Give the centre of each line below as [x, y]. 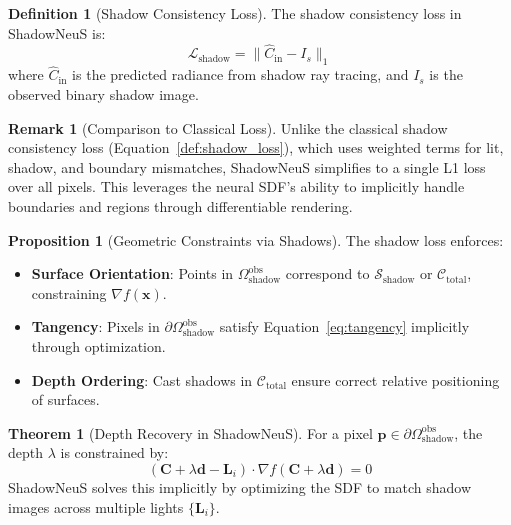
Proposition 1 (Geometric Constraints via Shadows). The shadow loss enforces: [256, 239]
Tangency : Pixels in [95, 326]
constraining [69, 292]
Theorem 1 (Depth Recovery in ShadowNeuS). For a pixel [190, 432]
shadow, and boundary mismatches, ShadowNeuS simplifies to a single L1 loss [247, 166]
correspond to [327, 273]
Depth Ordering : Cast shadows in [142, 379]
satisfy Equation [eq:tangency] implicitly [344, 326]
